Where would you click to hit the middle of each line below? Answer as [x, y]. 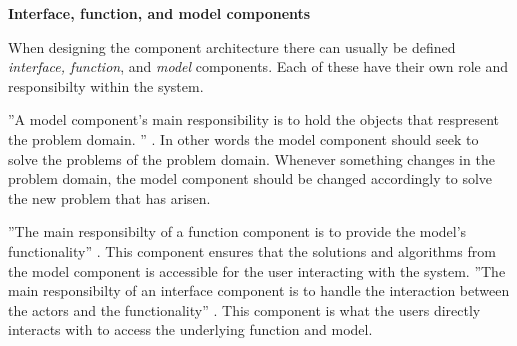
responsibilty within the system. [106, 85]
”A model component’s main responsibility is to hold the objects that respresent [254, 119]
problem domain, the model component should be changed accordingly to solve [250, 178]
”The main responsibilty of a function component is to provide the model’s [237, 231]
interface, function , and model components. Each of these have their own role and [258, 66]
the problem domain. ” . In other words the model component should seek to [243, 138]
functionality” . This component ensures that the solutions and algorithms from [252, 250]
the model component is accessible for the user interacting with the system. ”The [257, 270]
